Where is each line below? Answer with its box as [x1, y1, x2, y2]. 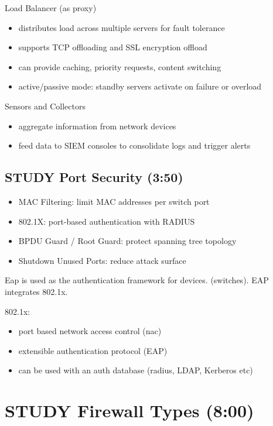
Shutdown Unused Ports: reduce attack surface [18, 254, 186, 266]
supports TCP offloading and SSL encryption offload [18, 41, 207, 53]
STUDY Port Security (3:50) [5, 168, 183, 186]
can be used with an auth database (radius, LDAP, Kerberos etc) [18, 364, 253, 376]
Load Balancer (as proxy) [5, 2, 97, 13]
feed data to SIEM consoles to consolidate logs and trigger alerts [18, 139, 251, 152]
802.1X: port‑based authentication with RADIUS [18, 215, 195, 227]
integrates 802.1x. [5, 285, 68, 297]
